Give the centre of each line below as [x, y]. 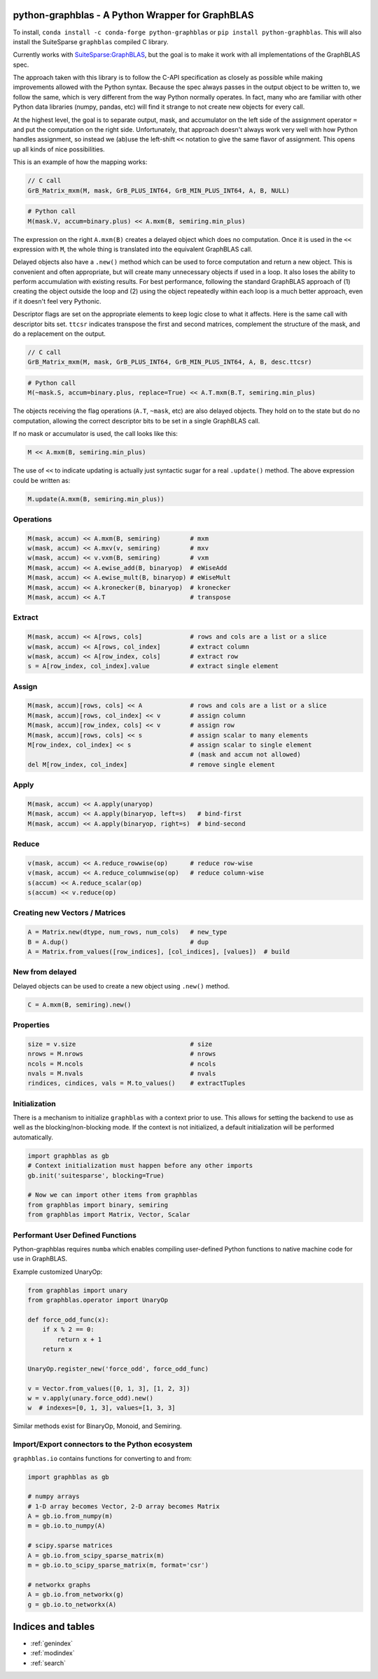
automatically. [33, 1137]
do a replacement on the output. [59, 334]
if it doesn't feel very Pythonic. [57, 301]
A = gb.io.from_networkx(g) [76, 1595]
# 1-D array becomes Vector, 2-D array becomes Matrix [124, 1506]
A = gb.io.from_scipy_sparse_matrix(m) [96, 1555]
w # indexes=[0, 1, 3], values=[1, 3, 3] [101, 1408]
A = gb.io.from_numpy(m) [70, 1516]
